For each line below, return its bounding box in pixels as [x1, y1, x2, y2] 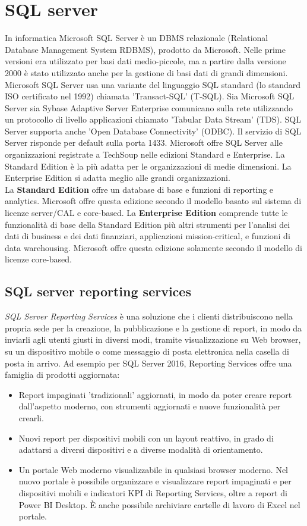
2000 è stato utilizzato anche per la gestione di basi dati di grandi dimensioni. [5, 66, 288, 79]
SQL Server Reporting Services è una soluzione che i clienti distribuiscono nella [5, 310, 293, 323]
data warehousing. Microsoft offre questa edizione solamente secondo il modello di [5, 241, 302, 253]
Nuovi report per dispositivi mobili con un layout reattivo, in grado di [18, 431, 274, 444]
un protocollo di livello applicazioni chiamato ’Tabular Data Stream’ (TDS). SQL [5, 113, 301, 126]
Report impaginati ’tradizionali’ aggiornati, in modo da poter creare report [18, 388, 292, 400]
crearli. [18, 411, 44, 424]
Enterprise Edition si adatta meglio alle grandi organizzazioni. [5, 171, 230, 184]
